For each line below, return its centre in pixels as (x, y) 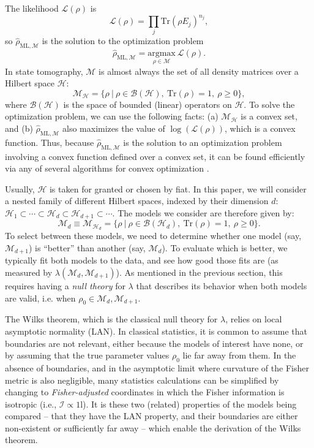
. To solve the (269, 104)
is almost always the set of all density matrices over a (199, 71)
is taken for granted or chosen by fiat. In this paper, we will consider (178, 188)
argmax (162, 54)
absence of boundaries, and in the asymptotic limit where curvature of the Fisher (157, 367)
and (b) (19, 128)
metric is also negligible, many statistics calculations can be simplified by (142, 380)
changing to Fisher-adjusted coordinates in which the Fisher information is (145, 392)
